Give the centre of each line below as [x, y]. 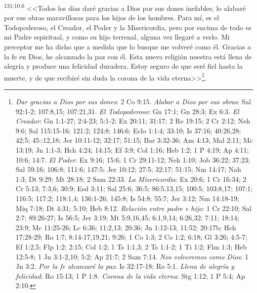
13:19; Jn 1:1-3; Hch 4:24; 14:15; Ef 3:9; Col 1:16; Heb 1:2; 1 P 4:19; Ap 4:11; [132, 150]
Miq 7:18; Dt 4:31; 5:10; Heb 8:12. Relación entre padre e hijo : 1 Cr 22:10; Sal [133, 208]
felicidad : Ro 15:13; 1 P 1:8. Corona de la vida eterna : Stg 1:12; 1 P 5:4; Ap [130, 275]
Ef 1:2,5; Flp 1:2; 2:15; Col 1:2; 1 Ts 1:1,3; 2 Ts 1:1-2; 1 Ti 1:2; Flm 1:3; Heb [131, 246]
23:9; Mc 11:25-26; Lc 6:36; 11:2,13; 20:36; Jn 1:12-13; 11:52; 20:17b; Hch [126, 227]
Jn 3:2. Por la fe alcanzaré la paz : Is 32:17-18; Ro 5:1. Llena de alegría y [125, 266]
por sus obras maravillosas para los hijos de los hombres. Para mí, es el [112, 18]
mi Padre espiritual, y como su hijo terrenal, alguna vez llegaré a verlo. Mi [117, 37]
